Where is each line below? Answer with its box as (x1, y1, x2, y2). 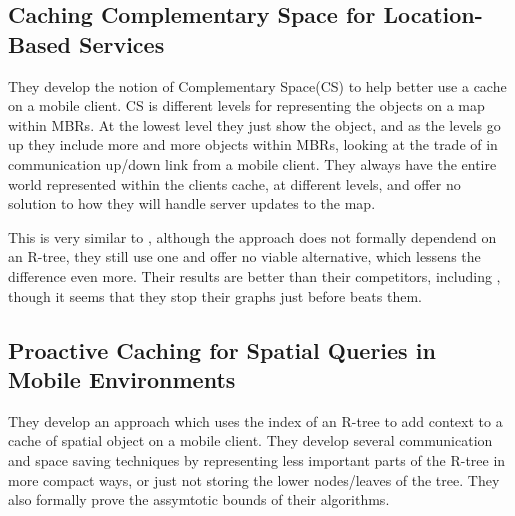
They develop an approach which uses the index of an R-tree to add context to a (8, 410, 503, 431)
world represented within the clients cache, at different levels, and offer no (8, 173, 461, 194)
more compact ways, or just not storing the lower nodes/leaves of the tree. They (8, 469, 500, 490)
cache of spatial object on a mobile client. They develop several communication (8, 430, 493, 451)
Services (78, 28, 165, 59)
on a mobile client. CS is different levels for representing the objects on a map (8, 95, 485, 116)
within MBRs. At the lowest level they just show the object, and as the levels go (8, 114, 501, 135)
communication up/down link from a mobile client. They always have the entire (8, 153, 497, 174)
